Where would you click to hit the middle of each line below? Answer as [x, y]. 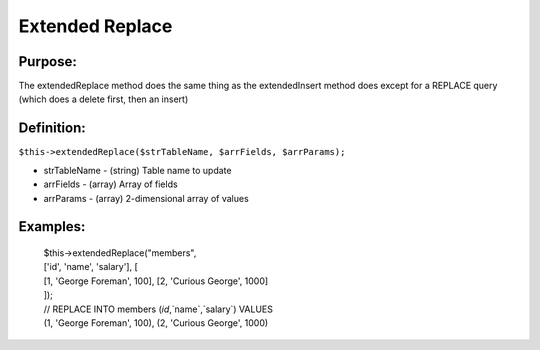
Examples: [52, 226]
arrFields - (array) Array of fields [111, 184]
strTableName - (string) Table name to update [137, 170]
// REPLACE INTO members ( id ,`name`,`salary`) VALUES [158, 309]
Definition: [52, 128]
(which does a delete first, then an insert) [103, 99]
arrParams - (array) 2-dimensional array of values [146, 198]
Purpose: [47, 61]
